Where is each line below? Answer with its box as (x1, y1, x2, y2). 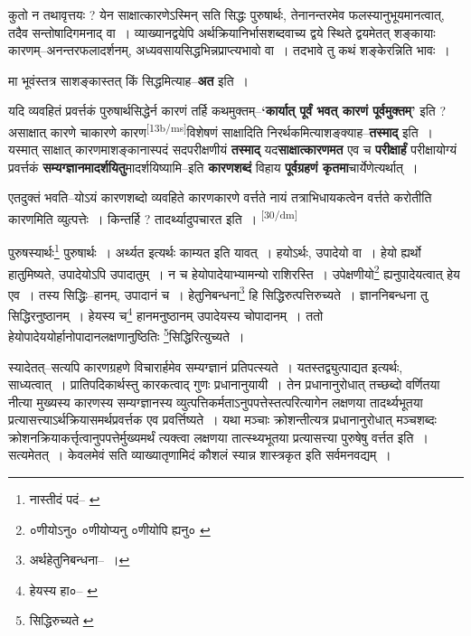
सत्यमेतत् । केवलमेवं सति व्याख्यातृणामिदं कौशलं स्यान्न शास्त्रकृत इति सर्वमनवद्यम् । (8, 445, 391, 464)
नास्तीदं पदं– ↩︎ (29, 490, 100, 509)
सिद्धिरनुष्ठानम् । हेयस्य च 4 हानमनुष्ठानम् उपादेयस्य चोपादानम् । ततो (8, 304, 324, 324)
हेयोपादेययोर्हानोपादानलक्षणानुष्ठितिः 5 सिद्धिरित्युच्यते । (8, 324, 245, 345)
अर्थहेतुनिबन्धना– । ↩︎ (29, 550, 130, 569)
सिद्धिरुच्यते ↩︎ (29, 611, 94, 630)
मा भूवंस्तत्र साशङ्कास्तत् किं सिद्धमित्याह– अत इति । (8, 70, 249, 89)
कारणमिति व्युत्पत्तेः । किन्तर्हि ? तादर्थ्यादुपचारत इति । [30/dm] (8, 207, 297, 228)
